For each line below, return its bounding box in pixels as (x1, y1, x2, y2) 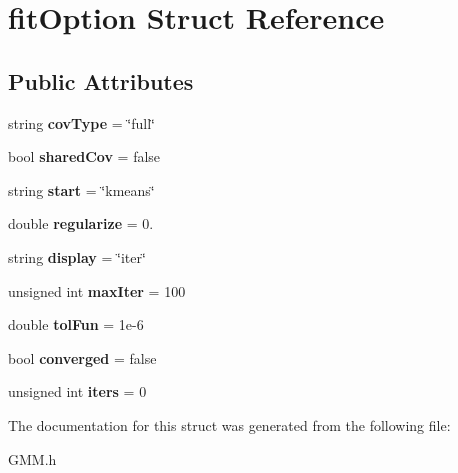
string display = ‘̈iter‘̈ (8, 246, 146, 267)
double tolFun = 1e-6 (8, 314, 144, 335)
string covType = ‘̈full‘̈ (8, 112, 155, 133)
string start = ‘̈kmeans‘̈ (8, 179, 155, 200)
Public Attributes (8, 65, 194, 96)
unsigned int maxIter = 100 (8, 280, 186, 301)
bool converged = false (8, 347, 157, 368)
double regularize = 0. (8, 213, 154, 234)
